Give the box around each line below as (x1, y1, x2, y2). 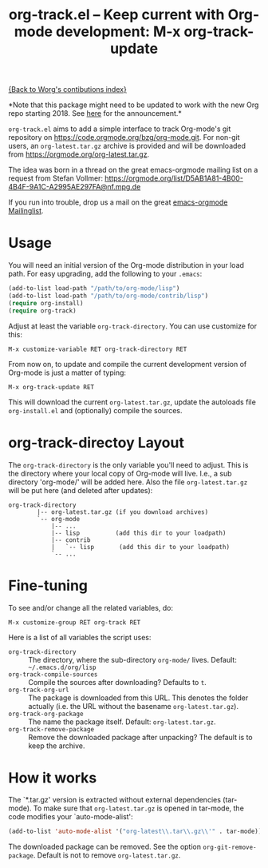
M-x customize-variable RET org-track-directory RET (8, 345, 187, 353)
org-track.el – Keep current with (8, 6, 225, 24)
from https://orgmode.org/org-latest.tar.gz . (8, 149, 150, 159)
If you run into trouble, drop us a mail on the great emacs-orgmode (8, 197, 228, 207)
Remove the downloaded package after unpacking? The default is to (28, 732, 253, 742)
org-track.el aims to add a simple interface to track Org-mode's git (8, 124, 231, 133)
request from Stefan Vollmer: (8, 173, 104, 183)
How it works (8, 769, 97, 786)
